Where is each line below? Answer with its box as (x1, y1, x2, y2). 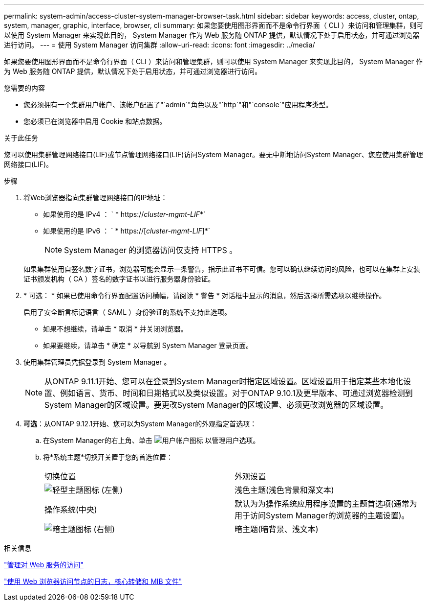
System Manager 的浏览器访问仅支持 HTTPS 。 (64, 245, 237, 255)
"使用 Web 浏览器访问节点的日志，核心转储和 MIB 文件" (4, 577, 182, 585)
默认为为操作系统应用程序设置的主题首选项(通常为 (235, 499, 417, 509)
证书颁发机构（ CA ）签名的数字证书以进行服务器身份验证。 (23, 275, 215, 283)
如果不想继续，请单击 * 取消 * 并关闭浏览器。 (43, 325, 188, 333)
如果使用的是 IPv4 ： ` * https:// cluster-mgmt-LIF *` (43, 210, 206, 218)
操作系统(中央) (44, 505, 97, 514)
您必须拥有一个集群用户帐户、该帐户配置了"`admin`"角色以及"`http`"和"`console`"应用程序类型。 (23, 100, 333, 109)
